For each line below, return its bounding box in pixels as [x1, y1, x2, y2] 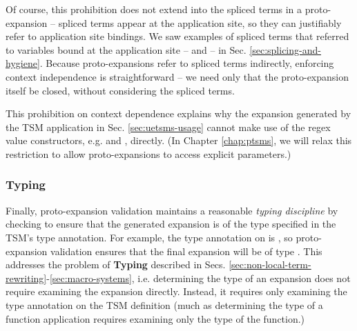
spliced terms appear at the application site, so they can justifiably [58, 15, 342, 30]
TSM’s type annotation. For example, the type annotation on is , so [6, 230, 293, 244]
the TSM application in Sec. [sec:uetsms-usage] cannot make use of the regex [6, 119, 331, 134]
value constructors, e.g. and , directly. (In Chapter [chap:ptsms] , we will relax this [6, 133, 352, 148]
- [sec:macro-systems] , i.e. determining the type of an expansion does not [46, 270, 351, 285]
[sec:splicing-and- [249, 42, 321, 57]
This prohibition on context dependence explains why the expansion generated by [6, 106, 351, 121]
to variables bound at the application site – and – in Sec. [6, 42, 247, 57]
